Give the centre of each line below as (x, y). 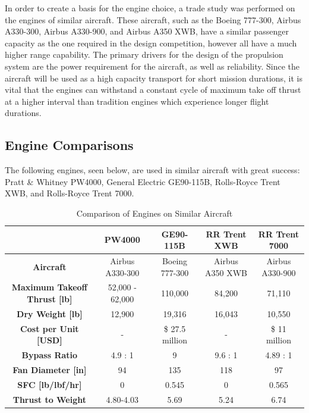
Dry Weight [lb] (50, 313)
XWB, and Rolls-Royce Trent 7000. (70, 193)
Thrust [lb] (50, 298)
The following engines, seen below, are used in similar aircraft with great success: (152, 170)
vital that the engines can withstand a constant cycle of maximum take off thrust (153, 90)
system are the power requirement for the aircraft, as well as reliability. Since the (152, 66)
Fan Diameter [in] (50, 369)
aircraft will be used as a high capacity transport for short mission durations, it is (154, 78)
